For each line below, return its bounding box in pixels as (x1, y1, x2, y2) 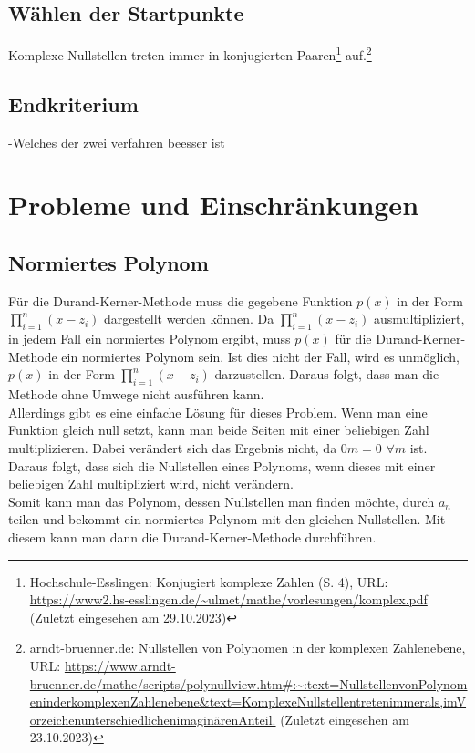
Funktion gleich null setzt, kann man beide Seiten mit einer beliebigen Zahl (8, 420, 429, 439)
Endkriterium (8, 89, 139, 118)
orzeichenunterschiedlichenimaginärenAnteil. (29, 709, 276, 728)
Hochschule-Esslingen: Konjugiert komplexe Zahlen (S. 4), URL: (29, 572, 388, 591)
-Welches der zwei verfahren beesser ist (8, 132, 225, 151)
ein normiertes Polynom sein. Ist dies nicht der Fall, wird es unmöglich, (61, 346, 460, 366)
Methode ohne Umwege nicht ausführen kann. (8, 385, 264, 404)
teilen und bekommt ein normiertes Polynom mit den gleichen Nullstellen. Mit (8, 510, 446, 529)
